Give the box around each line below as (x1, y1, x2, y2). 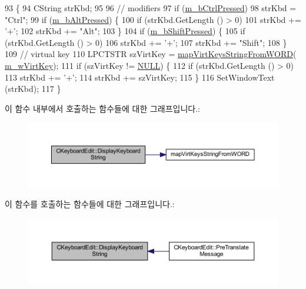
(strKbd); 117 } (5, 82, 61, 95)
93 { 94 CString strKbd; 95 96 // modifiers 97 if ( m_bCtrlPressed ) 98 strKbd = (5, 2, 297, 14)
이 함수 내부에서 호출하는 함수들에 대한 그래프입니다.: (5, 102, 200, 114)
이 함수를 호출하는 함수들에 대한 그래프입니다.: (5, 197, 175, 210)
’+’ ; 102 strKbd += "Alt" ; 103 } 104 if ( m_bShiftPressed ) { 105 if (5, 25, 245, 37)
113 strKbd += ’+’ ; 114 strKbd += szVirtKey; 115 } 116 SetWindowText (5, 71, 275, 83)
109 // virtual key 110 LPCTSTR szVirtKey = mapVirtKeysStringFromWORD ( (5, 48, 297, 60)
